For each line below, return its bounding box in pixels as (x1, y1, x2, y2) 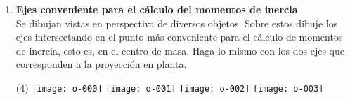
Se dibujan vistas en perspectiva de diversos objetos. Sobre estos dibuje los (15, 15, 338, 30)
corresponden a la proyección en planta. (15, 57, 187, 71)
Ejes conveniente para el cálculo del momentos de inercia (15, 2, 298, 16)
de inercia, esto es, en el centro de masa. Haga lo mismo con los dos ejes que (15, 43, 344, 57)
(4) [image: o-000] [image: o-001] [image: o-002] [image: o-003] (15, 80, 324, 94)
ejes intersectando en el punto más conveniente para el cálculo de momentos (15, 29, 343, 44)
